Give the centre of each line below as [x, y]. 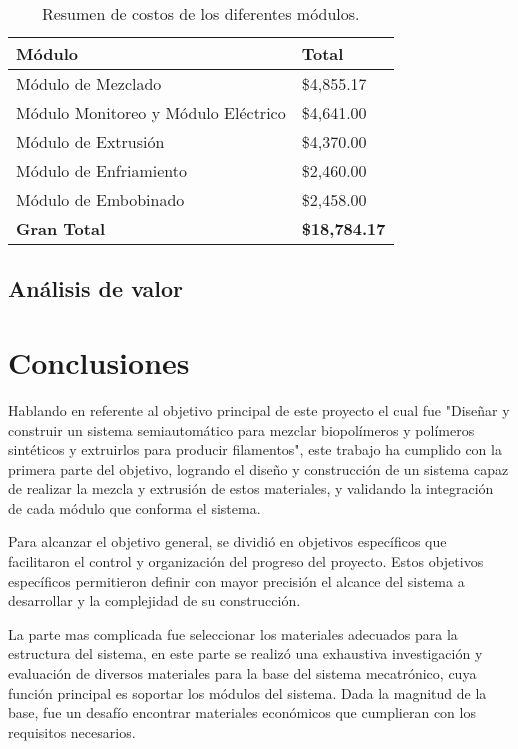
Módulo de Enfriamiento [101, 170]
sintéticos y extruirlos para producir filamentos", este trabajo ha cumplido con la [255, 449]
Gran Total [61, 228]
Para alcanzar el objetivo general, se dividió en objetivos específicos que [227, 541]
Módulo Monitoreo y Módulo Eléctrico [151, 112]
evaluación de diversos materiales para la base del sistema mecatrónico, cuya [242, 673]
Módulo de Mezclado [89, 83]
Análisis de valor [96, 288]
